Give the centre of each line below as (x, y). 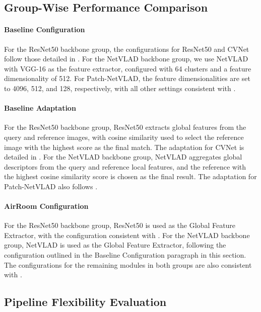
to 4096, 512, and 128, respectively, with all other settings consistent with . (120, 88)
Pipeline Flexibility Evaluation (85, 302)
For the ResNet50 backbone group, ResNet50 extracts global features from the (125, 127)
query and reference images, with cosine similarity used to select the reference (124, 137)
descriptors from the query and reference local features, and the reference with (125, 166)
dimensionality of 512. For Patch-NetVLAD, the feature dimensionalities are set (127, 78)
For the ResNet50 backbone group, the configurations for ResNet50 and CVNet (127, 49)
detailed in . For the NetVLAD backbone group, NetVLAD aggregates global (123, 157)
